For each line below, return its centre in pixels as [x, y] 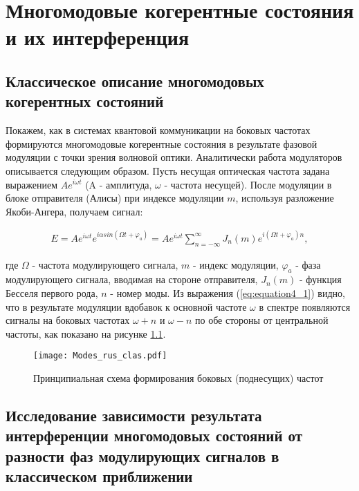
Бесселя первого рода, [52, 293]
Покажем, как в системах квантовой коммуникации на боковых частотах [158, 130]
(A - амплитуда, [119, 184]
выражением [31, 184]
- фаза [308, 264]
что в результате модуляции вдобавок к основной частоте [126, 306]
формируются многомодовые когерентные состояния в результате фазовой [162, 143]
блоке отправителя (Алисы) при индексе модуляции [115, 198]
